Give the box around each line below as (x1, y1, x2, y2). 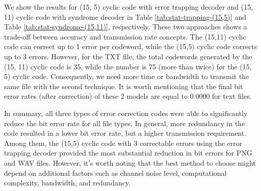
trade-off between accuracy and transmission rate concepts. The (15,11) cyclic (4, 31, 246, 42)
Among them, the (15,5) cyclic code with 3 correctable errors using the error (4, 137, 243, 148)
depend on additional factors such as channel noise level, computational (4, 167, 227, 178)
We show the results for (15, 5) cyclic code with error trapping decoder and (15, (4, 2, 253, 12)
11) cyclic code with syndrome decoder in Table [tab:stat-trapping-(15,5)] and (4, 11, 246, 22)
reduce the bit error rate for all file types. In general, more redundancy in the (4, 118, 245, 128)
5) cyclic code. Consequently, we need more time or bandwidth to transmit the (4, 71, 249, 82)
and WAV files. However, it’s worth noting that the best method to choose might (4, 157, 256, 168)
